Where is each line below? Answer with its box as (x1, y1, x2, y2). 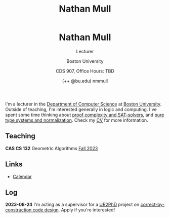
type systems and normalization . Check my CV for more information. (5, 117, 148, 123)
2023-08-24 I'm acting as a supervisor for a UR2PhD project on (5, 201, 140, 208)
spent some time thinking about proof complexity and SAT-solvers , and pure (5, 112, 164, 118)
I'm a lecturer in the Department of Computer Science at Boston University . (5, 101, 162, 107)
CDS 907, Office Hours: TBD (55, 68, 115, 74)
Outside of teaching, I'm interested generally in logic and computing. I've (5, 106, 157, 112)
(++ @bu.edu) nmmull (62, 78, 108, 84)
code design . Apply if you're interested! (32, 207, 115, 213)
